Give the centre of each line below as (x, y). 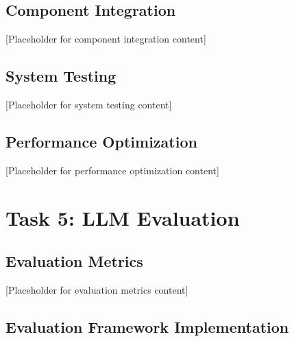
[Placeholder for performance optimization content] (112, 170)
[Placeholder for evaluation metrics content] (97, 289)
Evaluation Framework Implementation (147, 326)
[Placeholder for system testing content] (89, 104)
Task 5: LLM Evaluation (123, 217)
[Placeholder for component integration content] (106, 39)
